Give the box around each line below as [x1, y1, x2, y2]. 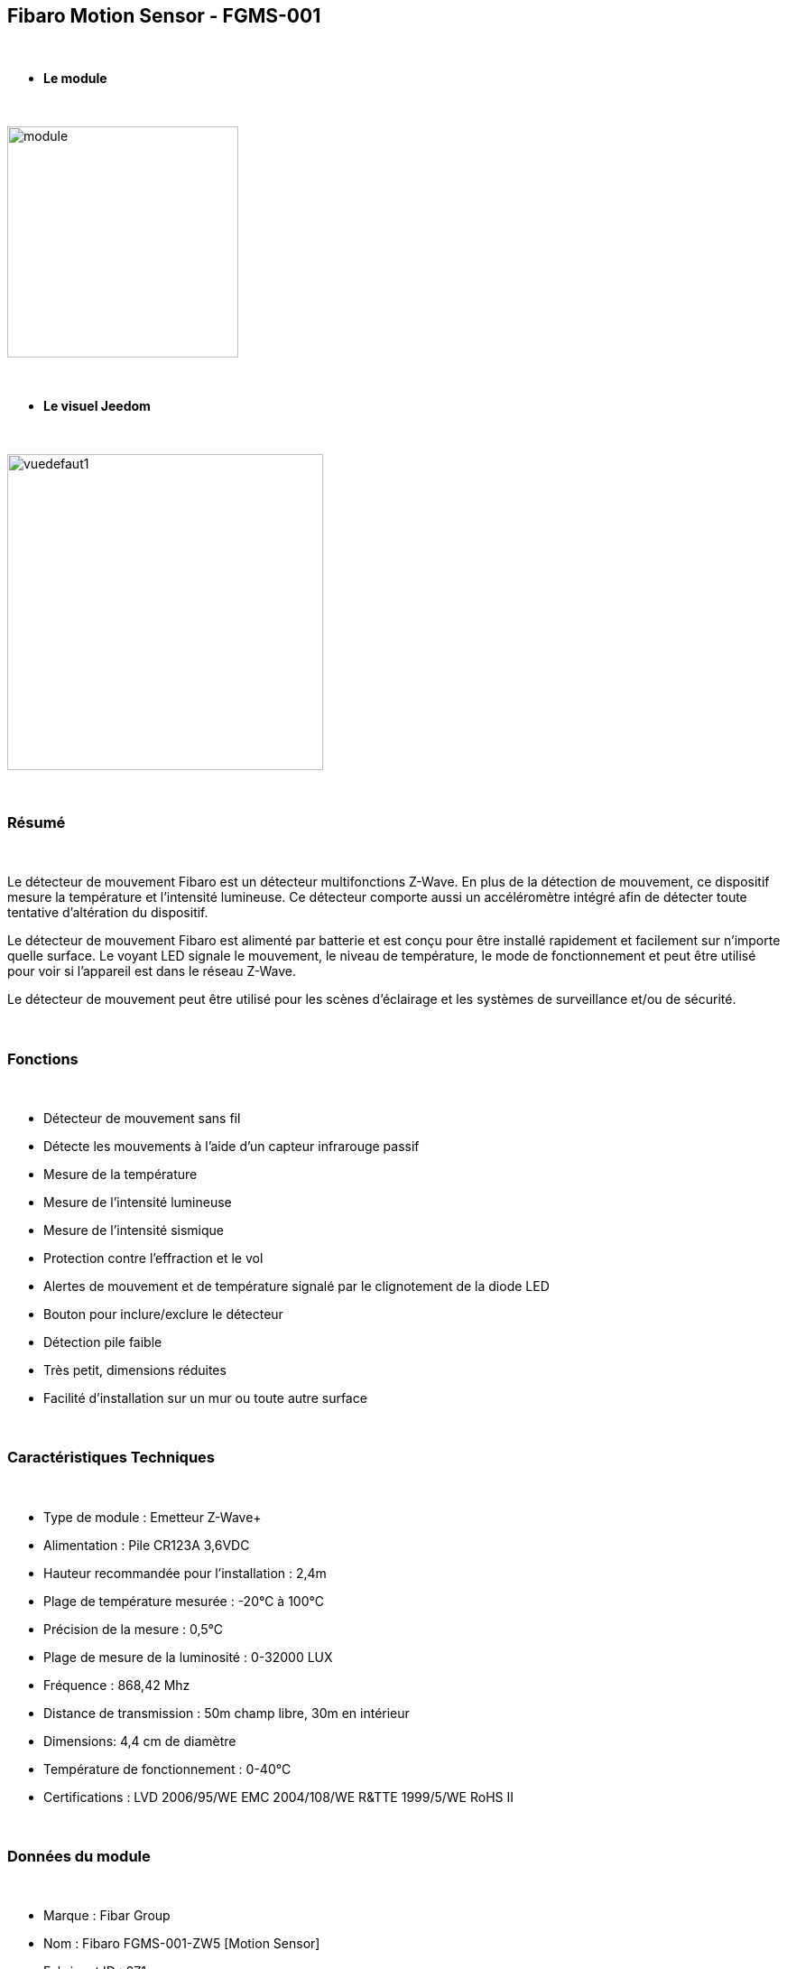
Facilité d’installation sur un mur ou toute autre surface [43, 1389, 367, 1406]
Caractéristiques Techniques [7, 1448, 215, 1467]
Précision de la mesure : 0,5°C [43, 1621, 224, 1637]
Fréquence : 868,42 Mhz [43, 1676, 190, 1693]
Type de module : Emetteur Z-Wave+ [43, 1509, 262, 1525]
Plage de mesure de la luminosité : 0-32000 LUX [43, 1649, 333, 1665]
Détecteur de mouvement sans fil [43, 1110, 241, 1126]
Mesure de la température [43, 1166, 198, 1182]
